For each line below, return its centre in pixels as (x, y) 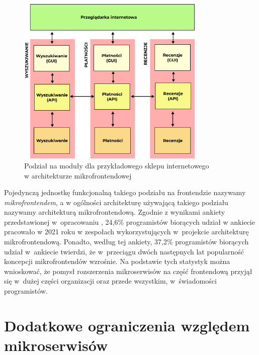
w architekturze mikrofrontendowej (78, 175)
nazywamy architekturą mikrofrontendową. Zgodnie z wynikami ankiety (115, 212)
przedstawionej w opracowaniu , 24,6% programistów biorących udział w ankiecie (129, 221)
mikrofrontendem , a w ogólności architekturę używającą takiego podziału (116, 202)
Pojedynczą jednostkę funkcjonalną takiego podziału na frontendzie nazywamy (125, 192)
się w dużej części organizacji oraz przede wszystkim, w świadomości (110, 281)
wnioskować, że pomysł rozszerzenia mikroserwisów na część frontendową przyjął (128, 271)
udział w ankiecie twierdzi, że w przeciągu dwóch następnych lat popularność (124, 251)
